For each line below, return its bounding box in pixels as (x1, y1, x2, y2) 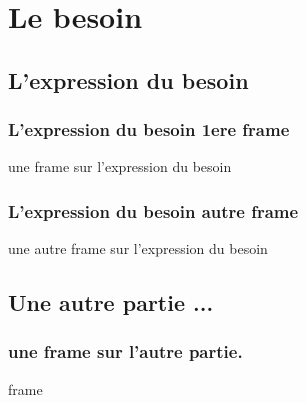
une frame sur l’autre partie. (8, 339, 243, 364)
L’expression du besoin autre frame (8, 198, 299, 223)
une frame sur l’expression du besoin (8, 156, 232, 177)
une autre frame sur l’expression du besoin (8, 238, 268, 259)
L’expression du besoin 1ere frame (8, 117, 290, 142)
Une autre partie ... (8, 287, 214, 318)
